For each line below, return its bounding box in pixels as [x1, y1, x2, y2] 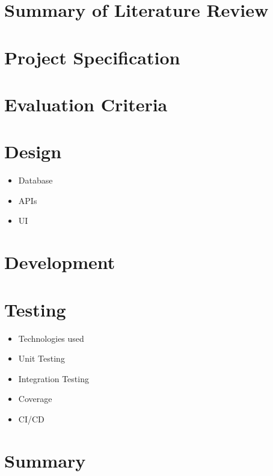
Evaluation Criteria [4, 91, 168, 116]
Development [4, 250, 115, 274]
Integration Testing [18, 372, 89, 385]
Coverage [18, 392, 52, 405]
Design [4, 139, 62, 164]
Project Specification [4, 45, 180, 69]
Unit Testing [18, 352, 65, 365]
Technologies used [18, 332, 84, 344]
